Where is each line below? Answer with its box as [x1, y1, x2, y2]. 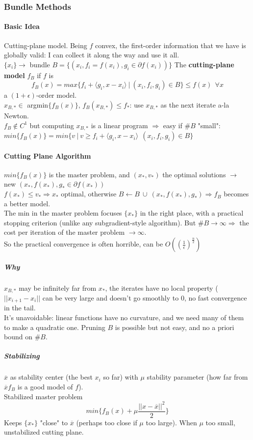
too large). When [146, 417, 197, 427]
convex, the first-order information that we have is [95, 40, 246, 50]
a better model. [4, 198, 51, 208]
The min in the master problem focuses [4, 208, 122, 218]
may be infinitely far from [19, 282, 97, 293]
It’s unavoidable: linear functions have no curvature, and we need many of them [4, 312, 244, 323]
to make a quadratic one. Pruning [4, 322, 105, 332]
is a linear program [91, 120, 148, 130]
